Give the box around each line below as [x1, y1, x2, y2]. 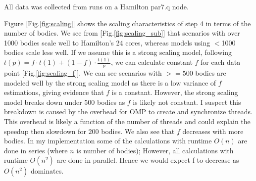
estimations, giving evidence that [4, 87, 104, 97]
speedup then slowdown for [4, 126, 86, 136]
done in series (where [4, 145, 68, 155]
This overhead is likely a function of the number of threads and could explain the [4, 116, 251, 127]
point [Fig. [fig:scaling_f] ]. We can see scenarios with [4, 68, 162, 78]
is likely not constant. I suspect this [133, 96, 241, 107]
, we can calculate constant [110, 57, 193, 67]
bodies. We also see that [101, 126, 175, 136]
